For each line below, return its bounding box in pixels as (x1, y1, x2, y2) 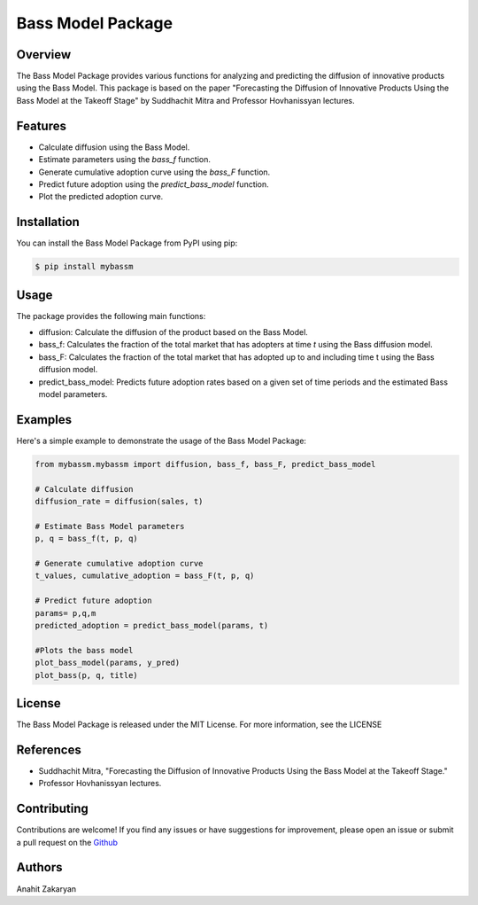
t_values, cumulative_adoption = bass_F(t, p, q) (35, 571, 255, 581)
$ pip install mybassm (35, 261, 134, 272)
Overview (16, 47, 72, 62)
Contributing (16, 801, 89, 816)
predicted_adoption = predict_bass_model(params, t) (35, 620, 269, 631)
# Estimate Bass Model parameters (35, 521, 185, 531)
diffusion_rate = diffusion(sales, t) (35, 496, 204, 507)
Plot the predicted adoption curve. (38, 191, 164, 202)
